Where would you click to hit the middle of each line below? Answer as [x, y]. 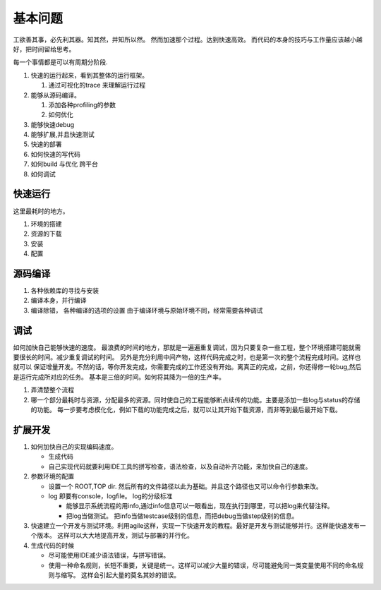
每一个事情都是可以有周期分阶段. [61, 62]
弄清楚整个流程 [52, 390]
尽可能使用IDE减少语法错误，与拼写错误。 [109, 555]
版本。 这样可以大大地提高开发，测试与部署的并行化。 [115, 536]
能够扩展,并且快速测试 [63, 135]
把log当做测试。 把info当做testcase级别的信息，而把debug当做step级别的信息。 [182, 516]
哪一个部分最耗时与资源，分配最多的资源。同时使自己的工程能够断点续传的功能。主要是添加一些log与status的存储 [195, 399]
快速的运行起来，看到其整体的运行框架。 [89, 75]
